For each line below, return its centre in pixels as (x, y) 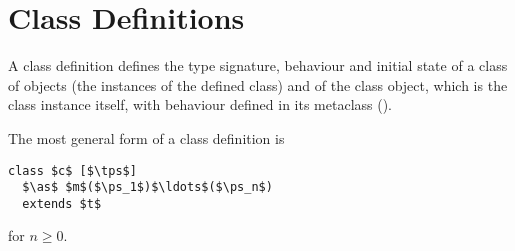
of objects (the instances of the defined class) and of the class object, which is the (258, 84)
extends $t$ (62, 203)
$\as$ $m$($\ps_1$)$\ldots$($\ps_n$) (147, 187)
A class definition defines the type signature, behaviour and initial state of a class (258, 65)
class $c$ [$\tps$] (72, 170)
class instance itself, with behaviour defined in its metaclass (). (200, 104)
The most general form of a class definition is (146, 137)
